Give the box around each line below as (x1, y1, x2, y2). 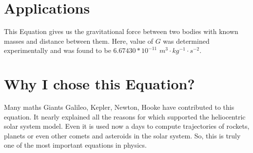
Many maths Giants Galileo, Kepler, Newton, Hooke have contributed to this (4, 102, 234, 112)
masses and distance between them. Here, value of (4, 35, 153, 46)
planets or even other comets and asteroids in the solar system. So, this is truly (4, 130, 241, 140)
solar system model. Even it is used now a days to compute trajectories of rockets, (4, 121, 250, 131)
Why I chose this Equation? (4, 74, 195, 94)
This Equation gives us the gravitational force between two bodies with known (4, 26, 238, 36)
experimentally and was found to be (4, 45, 111, 55)
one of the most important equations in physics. (4, 140, 147, 150)
